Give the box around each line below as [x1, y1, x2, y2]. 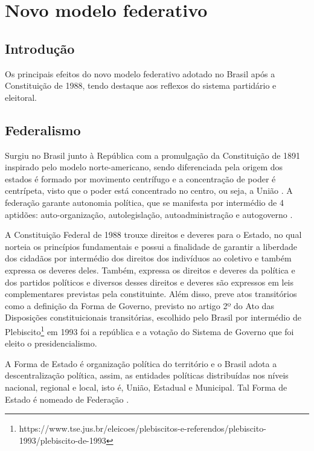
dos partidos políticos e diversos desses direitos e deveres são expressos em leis [5, 275, 294, 288]
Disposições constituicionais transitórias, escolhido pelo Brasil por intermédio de [5, 311, 301, 324]
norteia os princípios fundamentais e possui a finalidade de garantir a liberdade [5, 240, 298, 252]
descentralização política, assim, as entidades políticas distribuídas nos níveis [5, 369, 289, 382]
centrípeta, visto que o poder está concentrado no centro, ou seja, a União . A [5, 184, 293, 197]
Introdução [5, 39, 75, 57]
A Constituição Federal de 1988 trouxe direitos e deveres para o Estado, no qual [5, 228, 302, 241]
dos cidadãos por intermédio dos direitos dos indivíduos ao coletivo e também [5, 252, 292, 264]
